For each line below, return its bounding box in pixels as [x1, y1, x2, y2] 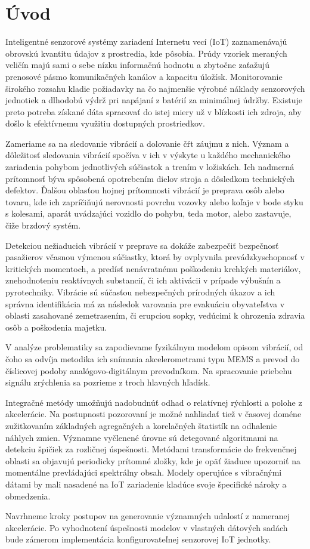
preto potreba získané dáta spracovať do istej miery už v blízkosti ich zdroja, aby [5, 105, 302, 118]
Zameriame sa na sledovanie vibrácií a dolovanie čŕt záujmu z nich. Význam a [5, 137, 289, 149]
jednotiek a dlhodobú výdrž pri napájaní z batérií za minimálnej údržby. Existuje [5, 94, 302, 106]
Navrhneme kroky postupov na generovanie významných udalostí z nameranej [5, 510, 290, 522]
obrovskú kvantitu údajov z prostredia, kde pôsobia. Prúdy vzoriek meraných [5, 47, 287, 59]
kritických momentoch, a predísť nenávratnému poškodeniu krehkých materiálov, [5, 262, 301, 274]
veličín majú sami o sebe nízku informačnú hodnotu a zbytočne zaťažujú [5, 58, 270, 71]
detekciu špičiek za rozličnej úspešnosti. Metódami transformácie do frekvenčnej [5, 443, 297, 455]
